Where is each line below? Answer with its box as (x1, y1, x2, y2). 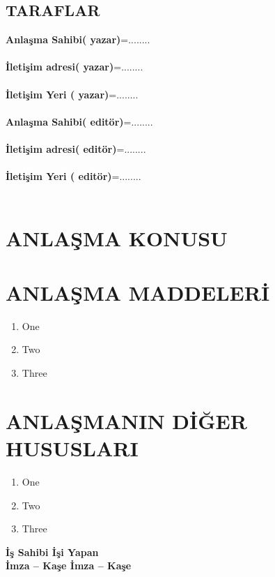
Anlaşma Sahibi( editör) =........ (6, 114, 153, 128)
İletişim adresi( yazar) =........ (6, 59, 143, 74)
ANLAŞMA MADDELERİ (6, 278, 270, 306)
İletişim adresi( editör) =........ (6, 141, 146, 156)
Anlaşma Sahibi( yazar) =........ (6, 32, 150, 47)
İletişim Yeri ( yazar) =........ (6, 87, 139, 101)
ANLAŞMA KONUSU (6, 223, 228, 252)
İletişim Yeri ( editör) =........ (6, 169, 141, 183)
